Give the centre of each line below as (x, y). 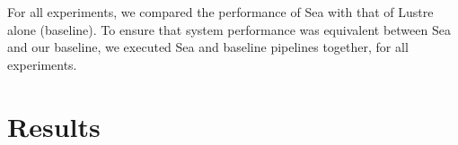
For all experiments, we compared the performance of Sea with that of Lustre (220, 12)
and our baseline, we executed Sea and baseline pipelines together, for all (208, 47)
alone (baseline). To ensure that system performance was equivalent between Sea (229, 29)
